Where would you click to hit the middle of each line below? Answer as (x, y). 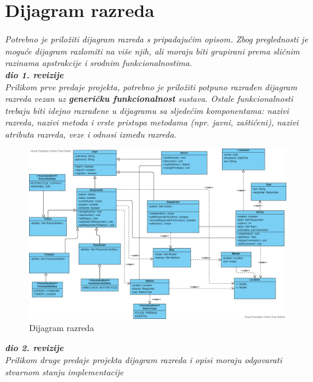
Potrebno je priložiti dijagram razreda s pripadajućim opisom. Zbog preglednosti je (156, 39)
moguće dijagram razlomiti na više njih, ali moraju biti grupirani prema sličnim (153, 51)
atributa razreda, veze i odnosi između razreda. (91, 134)
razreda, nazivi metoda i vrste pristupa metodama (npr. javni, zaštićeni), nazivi (152, 122)
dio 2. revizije (34, 348)
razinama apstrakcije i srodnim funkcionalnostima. (99, 63)
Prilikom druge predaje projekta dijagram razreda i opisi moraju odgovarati (144, 359)
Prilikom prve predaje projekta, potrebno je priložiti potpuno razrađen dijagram (151, 86)
